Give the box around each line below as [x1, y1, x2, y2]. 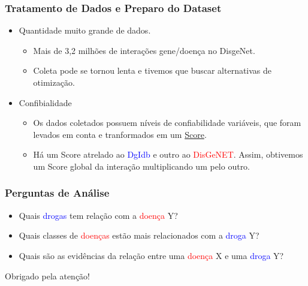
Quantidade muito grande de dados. [19, 24, 151, 37]
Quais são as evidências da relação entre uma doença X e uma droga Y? [19, 249, 284, 261]
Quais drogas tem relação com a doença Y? [19, 209, 178, 221]
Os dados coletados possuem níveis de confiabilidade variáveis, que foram [33, 116, 301, 129]
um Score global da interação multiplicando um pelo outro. [33, 159, 250, 172]
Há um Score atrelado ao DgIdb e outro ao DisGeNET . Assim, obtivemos [33, 148, 303, 161]
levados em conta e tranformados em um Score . [33, 128, 207, 140]
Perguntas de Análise [5, 185, 110, 200]
